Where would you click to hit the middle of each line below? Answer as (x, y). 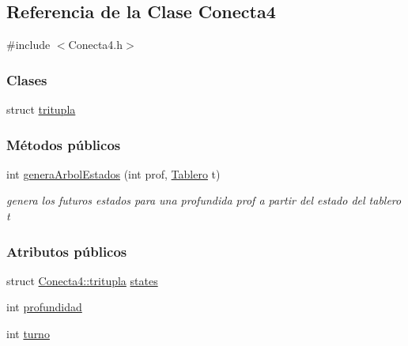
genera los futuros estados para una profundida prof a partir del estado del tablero (204, 200)
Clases (27, 79)
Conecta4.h (96, 45)
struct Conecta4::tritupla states (82, 280)
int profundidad (44, 307)
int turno (28, 334)
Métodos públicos (64, 144)
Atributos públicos (67, 251)
